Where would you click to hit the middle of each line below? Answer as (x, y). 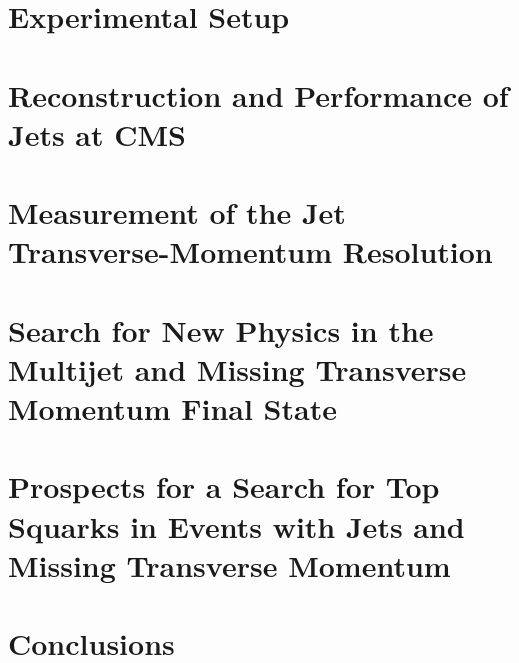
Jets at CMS (97, 133)
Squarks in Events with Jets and (236, 525)
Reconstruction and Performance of (258, 94)
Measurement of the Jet (177, 212)
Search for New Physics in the (221, 329)
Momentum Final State (172, 408)
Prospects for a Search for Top (224, 486)
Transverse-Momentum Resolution (250, 251)
